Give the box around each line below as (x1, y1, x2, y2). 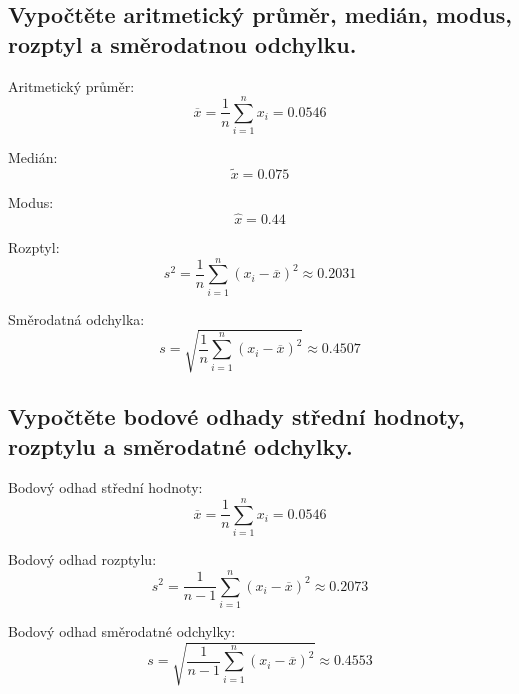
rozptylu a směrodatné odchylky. (8, 430, 353, 461)
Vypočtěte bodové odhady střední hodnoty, (8, 401, 465, 432)
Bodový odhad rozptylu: (8, 549, 157, 570)
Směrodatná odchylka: (8, 308, 145, 329)
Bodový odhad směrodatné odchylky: (8, 620, 236, 641)
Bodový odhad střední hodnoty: (8, 477, 203, 498)
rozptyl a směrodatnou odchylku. (8, 28, 357, 59)
